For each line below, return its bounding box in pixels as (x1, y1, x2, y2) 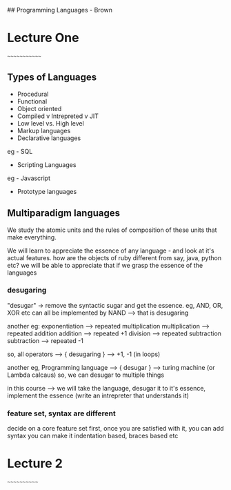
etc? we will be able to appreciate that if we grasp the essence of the (7, 261, 203, 269)
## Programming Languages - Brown (7, 6, 112, 14)
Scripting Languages (17, 160, 77, 168)
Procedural (17, 90, 49, 98)
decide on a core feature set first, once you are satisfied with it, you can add (7, 424, 224, 433)
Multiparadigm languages (7, 207, 121, 219)
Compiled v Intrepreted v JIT (17, 112, 99, 120)
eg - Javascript (7, 174, 50, 182)
